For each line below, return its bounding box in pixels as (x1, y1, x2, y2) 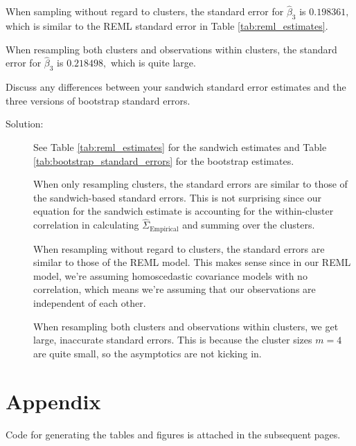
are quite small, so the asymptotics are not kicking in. (33, 346, 262, 360)
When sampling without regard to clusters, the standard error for (6, 4, 284, 19)
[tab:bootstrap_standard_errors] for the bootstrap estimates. (33, 153, 294, 168)
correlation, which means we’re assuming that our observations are (33, 282, 316, 296)
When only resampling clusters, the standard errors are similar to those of (33, 177, 348, 191)
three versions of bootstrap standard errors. (6, 93, 190, 107)
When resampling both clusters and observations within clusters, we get (33, 319, 339, 333)
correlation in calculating (33, 217, 139, 232)
